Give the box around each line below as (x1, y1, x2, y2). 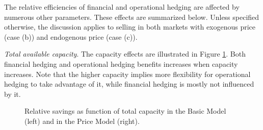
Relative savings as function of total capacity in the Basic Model (24, 106, 226, 116)
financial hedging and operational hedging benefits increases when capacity (4, 58, 238, 69)
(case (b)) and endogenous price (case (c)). (4, 31, 138, 42)
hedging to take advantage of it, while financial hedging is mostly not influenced (4, 79, 254, 89)
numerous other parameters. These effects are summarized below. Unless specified (4, 11, 259, 22)
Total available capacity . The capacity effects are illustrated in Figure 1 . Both (4, 48, 246, 59)
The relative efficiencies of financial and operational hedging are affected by (4, 2, 240, 12)
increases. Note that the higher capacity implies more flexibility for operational (4, 68, 251, 79)
